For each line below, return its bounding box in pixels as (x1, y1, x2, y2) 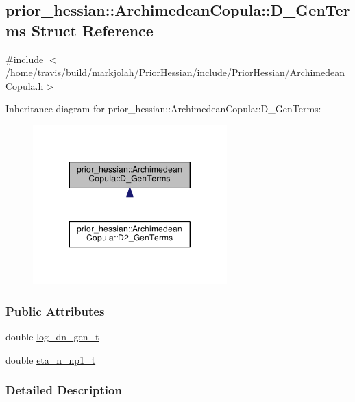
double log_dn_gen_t (5, 329, 99, 343)
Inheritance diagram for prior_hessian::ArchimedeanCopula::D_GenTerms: (5, 101, 321, 116)
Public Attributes (5, 302, 105, 319)
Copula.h (5, 78, 44, 92)
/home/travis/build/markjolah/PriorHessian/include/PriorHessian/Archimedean (5, 65, 345, 79)
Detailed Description (5, 381, 122, 399)
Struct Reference (31, 19, 154, 40)
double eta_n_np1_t (5, 352, 96, 366)
